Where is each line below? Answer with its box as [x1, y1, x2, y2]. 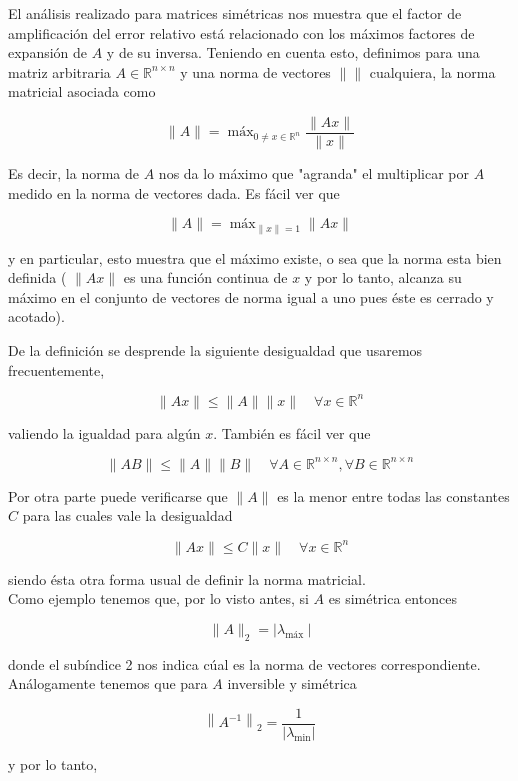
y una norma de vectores [180, 61, 331, 82]
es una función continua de [123, 267, 288, 288]
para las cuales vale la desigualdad [22, 505, 233, 526]
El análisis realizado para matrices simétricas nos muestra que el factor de [8, 3, 462, 23]
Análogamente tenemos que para [8, 673, 208, 694]
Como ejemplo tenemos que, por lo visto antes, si [8, 588, 309, 609]
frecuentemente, [8, 359, 105, 380]
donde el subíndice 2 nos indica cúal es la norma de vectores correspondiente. [8, 653, 481, 674]
